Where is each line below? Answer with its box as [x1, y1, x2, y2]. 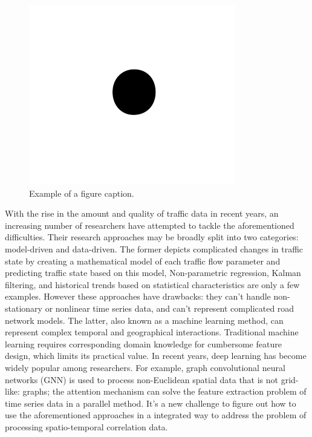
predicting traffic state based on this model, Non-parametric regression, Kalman [5, 266, 301, 279]
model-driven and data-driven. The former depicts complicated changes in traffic [5, 242, 304, 255]
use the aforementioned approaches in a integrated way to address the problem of [5, 409, 307, 421]
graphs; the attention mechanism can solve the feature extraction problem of [22, 385, 307, 398]
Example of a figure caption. [29, 186, 134, 199]
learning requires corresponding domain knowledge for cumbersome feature [5, 337, 282, 350]
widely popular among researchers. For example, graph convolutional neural [5, 361, 285, 373]
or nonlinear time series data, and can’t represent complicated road [45, 301, 294, 314]
